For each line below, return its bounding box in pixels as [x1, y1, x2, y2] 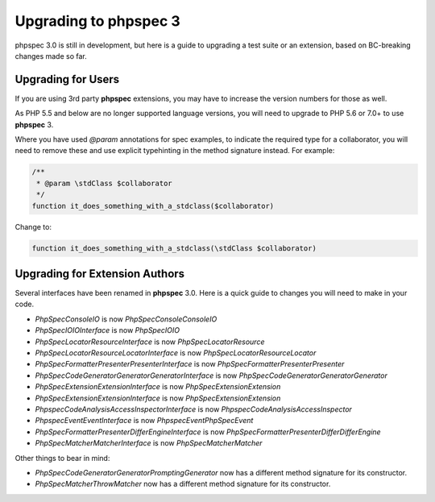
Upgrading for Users [14, 73, 120, 86]
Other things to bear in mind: [14, 453, 110, 463]
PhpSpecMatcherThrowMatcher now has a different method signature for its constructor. [35, 479, 331, 489]
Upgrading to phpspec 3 [14, 12, 180, 30]
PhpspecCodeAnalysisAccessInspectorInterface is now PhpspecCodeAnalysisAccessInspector [35, 404, 352, 414]
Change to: [14, 222, 52, 231]
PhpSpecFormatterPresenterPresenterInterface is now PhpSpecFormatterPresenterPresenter [35, 359, 345, 369]
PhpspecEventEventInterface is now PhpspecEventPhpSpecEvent [35, 416, 254, 425]
